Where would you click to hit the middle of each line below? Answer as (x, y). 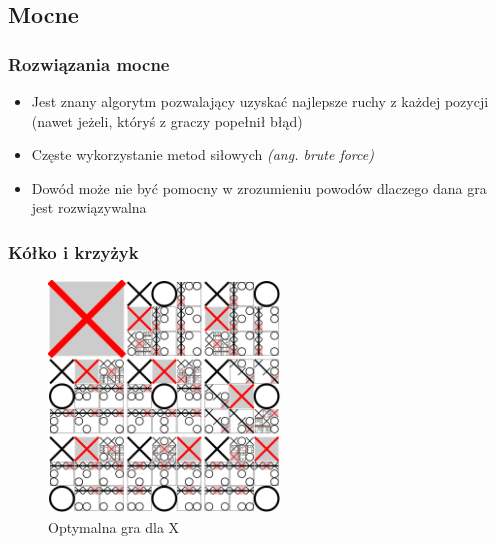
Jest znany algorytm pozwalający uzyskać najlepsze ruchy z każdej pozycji (260, 101)
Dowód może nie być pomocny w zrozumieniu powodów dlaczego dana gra (259, 187)
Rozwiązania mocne (89, 63)
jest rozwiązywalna (89, 207)
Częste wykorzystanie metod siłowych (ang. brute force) (202, 154)
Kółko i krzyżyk (73, 251)
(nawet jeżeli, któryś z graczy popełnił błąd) (167, 120)
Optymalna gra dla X (114, 526)
